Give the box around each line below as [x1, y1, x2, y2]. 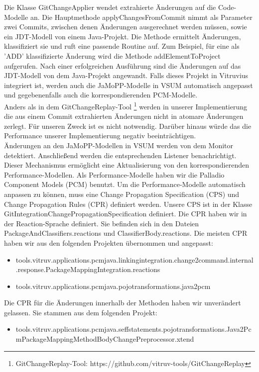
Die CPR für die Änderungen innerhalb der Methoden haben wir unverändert [4, 297, 241, 308]
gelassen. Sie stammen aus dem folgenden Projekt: [4, 307, 157, 317]
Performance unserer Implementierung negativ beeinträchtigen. [4, 130, 196, 141]
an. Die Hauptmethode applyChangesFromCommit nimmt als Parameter [30, 11, 253, 22]
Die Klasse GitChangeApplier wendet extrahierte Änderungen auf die [4, 2, 216, 12]
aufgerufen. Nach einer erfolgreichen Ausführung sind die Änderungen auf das [4, 60, 241, 71]
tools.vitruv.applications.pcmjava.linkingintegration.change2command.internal [15, 254, 254, 265]
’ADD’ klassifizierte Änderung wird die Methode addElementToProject [4, 50, 221, 61]
